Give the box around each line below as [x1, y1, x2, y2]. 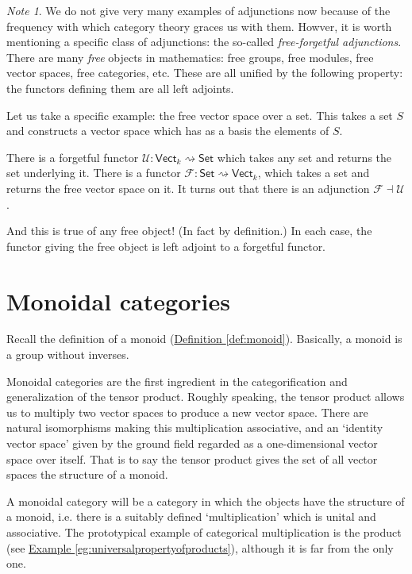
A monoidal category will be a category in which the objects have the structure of [6, 492, 405, 509]
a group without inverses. [6, 346, 129, 363]
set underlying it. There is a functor [6, 164, 181, 181]
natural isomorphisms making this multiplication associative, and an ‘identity [6, 419, 383, 436]
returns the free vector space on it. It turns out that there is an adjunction [6, 179, 370, 196]
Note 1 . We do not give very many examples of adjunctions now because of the [6, 2, 391, 18]
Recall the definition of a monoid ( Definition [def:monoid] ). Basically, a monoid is [6, 330, 402, 347]
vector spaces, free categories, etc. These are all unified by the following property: [6, 64, 403, 81]
